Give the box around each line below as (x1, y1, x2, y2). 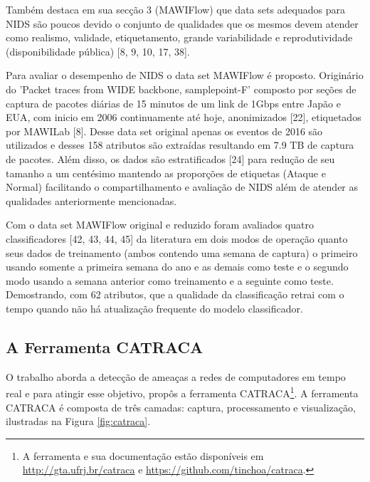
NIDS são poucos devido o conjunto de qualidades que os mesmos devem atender (6, 16, 359, 31)
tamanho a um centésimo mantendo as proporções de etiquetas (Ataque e (6, 165, 326, 180)
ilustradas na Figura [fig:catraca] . (6, 414, 151, 429)
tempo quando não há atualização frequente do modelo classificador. (6, 300, 303, 315)
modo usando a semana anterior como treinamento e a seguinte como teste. (6, 273, 334, 288)
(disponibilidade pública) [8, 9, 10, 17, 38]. (6, 43, 190, 58)
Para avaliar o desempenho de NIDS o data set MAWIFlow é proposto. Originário (6, 68, 364, 83)
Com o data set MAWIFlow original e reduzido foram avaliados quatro (6, 217, 314, 232)
